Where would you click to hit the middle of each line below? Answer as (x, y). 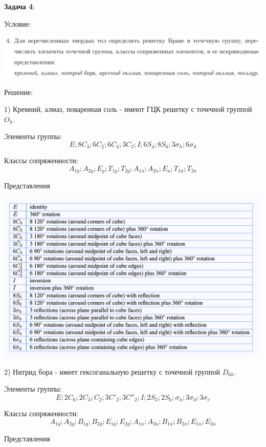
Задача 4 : (20, 6)
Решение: (18, 92)
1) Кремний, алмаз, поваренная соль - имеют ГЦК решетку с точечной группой (128, 109)
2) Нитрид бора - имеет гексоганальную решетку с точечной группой (112, 371)
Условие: (18, 23)
